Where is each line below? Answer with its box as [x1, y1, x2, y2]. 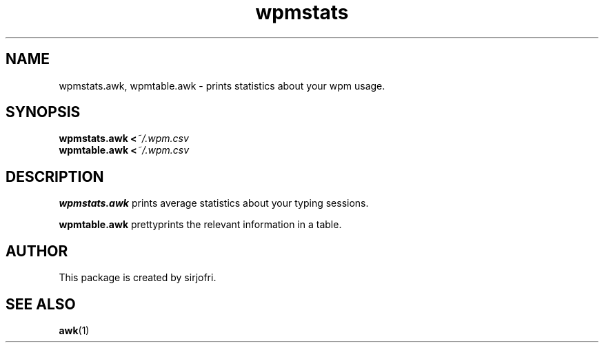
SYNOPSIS [6, 103, 81, 121]
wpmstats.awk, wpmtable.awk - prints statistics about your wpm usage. [59, 79, 385, 92]
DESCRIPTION [6, 167, 104, 185]
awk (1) [59, 324, 90, 336]
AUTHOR [6, 242, 68, 260]
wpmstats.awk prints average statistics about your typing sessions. [59, 197, 369, 209]
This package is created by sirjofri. [59, 272, 217, 284]
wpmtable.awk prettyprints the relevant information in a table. [59, 218, 342, 231]
